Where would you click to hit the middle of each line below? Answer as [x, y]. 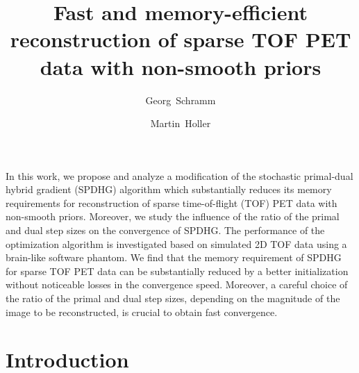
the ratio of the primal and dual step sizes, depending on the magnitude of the [173, 298]
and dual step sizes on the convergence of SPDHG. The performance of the [165, 230]
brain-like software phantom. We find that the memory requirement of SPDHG [174, 257]
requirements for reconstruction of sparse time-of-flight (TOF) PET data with [172, 202]
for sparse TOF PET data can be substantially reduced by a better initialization [177, 271]
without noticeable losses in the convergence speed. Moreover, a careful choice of [177, 284]
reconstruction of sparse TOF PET [181, 39]
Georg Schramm [181, 100]
